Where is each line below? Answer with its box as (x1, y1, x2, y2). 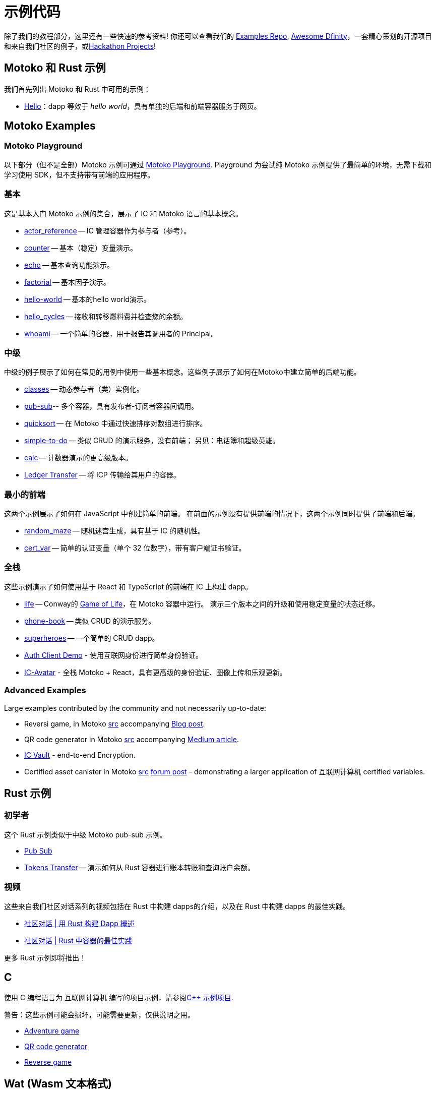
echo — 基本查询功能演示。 (24, 260, 114, 269)
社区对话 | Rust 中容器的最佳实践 (24, 936, 132, 945)
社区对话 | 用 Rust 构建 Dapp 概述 (24, 919, 135, 928)
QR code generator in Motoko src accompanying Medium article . (24, 735, 239, 744)
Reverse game (24, 1058, 72, 1067)
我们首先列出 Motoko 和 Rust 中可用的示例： (4, 84, 151, 93)
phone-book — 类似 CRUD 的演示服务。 (24, 616, 155, 625)
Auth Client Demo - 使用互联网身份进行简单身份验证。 (24, 650, 203, 659)
